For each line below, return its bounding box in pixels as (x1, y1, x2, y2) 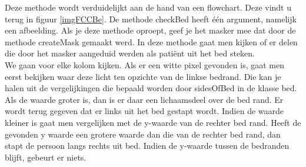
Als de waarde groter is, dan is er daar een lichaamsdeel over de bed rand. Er (5, 93, 284, 105)
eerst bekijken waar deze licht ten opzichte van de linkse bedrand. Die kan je (5, 70, 281, 82)
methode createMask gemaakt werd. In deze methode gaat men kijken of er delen (5, 35, 298, 48)
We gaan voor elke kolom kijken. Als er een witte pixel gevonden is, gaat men (5, 58, 285, 71)
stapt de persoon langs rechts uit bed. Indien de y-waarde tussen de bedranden (5, 139, 290, 152)
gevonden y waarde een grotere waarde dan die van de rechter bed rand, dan (5, 128, 281, 140)
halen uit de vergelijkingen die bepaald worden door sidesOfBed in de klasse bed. (5, 82, 297, 94)
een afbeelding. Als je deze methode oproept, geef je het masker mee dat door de (5, 24, 296, 36)
